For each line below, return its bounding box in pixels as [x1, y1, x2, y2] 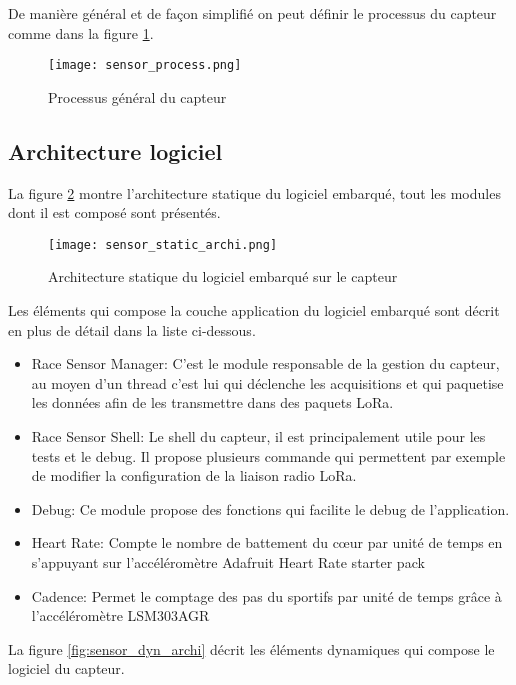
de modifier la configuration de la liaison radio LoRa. [31, 465, 357, 486]
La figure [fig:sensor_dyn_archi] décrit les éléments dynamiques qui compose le [8, 638, 495, 659]
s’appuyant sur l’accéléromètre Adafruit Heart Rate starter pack [31, 552, 425, 573]
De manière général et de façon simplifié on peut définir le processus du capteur [8, 3, 497, 23]
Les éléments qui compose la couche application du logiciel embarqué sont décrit [8, 300, 500, 321]
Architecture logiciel [8, 135, 223, 166]
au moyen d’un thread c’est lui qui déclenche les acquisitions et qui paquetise [31, 372, 504, 393]
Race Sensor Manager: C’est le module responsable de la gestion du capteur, [31, 353, 500, 374]
